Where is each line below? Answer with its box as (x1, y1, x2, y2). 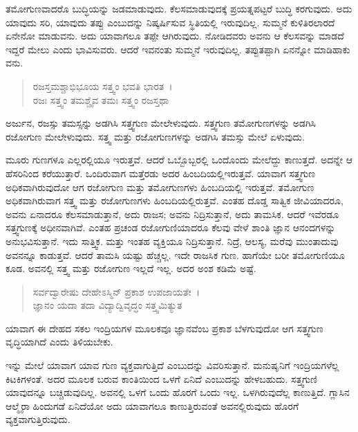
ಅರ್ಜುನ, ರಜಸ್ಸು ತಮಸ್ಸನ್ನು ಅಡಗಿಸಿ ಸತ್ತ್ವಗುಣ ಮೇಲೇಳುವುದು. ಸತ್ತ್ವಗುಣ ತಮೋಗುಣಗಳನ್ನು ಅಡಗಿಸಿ (6, 116, 317, 130)
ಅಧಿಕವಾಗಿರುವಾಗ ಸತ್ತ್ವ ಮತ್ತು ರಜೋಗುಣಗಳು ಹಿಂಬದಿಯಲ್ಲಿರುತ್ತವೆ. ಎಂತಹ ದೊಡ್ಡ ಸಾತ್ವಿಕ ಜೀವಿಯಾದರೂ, (6, 193, 343, 208)
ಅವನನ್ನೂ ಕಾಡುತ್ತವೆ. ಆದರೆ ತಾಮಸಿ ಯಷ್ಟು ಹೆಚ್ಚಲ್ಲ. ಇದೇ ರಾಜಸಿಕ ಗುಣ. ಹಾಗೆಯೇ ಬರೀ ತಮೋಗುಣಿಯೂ (6, 247, 345, 262)
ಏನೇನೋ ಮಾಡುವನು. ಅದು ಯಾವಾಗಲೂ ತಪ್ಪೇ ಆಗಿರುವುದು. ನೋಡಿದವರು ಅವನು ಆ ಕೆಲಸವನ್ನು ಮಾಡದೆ (6, 28, 344, 43)
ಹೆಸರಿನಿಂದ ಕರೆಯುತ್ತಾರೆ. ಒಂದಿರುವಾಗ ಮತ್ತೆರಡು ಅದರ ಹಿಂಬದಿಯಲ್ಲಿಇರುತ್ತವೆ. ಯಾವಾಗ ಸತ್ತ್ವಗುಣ (6, 165, 316, 180)
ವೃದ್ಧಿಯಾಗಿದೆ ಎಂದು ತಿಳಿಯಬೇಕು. (6, 334, 113, 349)
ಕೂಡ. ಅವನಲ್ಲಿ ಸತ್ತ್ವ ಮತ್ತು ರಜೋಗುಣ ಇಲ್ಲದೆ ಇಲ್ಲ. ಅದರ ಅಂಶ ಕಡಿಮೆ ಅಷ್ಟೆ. (6, 261, 256, 276)
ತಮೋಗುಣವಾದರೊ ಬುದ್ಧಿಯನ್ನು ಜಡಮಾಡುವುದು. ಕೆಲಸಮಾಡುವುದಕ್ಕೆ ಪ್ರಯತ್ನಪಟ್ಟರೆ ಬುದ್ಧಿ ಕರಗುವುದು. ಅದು (6, 1, 352, 15)
